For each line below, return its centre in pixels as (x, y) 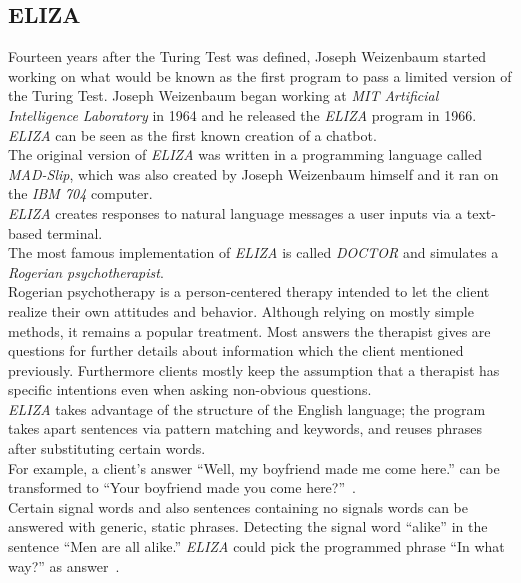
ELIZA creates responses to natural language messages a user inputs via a (235, 212)
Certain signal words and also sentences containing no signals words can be (238, 506)
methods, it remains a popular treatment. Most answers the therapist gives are (249, 330)
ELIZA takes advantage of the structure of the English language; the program (247, 408)
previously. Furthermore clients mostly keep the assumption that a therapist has (254, 369)
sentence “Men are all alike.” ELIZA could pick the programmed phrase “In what (256, 546)
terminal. (74, 232)
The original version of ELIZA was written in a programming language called (245, 154)
